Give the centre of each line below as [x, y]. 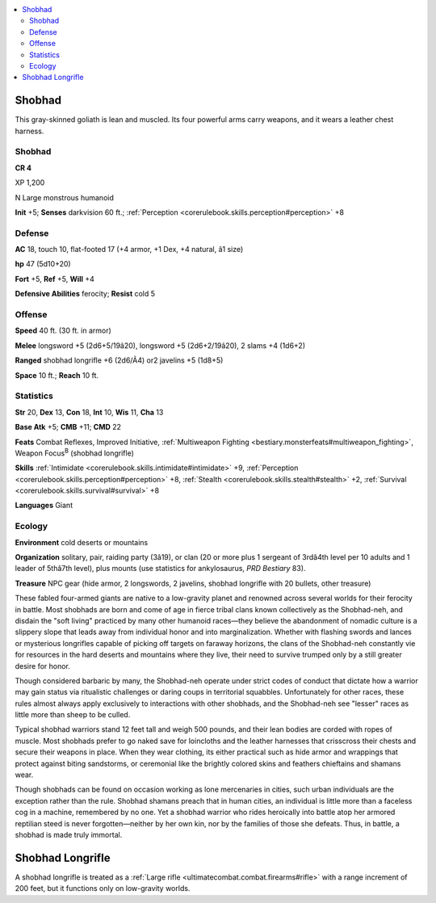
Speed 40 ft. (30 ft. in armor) [63, 330]
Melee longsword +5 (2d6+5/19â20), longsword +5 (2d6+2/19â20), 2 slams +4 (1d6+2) [160, 345]
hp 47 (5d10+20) [43, 264]
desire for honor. [42, 666]
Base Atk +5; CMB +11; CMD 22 [68, 427]
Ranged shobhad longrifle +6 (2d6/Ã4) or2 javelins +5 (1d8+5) [119, 360]
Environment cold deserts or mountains [82, 542]
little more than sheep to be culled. [73, 715]
